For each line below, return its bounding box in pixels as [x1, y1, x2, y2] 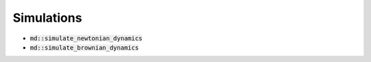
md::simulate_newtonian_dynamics [30, 34, 143, 42]
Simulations [12, 10, 82, 25]
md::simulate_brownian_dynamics [30, 44, 139, 51]
